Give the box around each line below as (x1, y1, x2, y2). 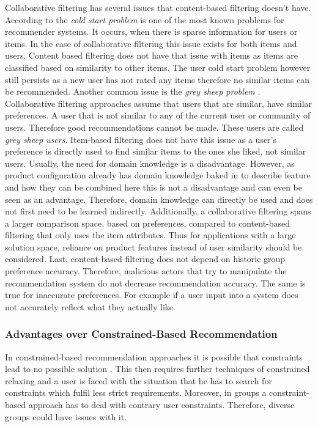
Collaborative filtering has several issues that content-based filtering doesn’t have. (5, 1, 311, 13)
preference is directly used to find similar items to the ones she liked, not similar (5, 145, 306, 158)
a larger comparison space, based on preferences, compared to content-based (5, 216, 290, 229)
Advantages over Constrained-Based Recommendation (5, 326, 278, 341)
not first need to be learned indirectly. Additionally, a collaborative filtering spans (5, 205, 311, 217)
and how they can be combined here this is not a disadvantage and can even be (5, 180, 302, 193)
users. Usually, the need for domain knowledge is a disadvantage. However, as (5, 156, 295, 169)
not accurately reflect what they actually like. (5, 300, 176, 313)
